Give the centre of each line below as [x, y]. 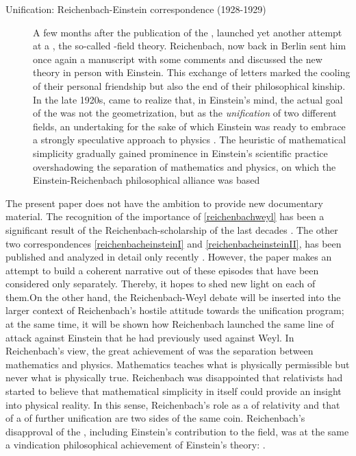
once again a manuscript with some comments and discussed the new [178, 59]
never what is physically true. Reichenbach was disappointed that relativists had [174, 377]
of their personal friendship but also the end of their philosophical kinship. [189, 85]
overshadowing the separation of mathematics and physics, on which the [185, 166]
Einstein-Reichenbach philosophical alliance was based [147, 180]
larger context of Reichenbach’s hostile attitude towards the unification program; [175, 310]
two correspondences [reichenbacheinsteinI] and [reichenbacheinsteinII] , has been [174, 243]
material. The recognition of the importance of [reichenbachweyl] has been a [165, 216]
